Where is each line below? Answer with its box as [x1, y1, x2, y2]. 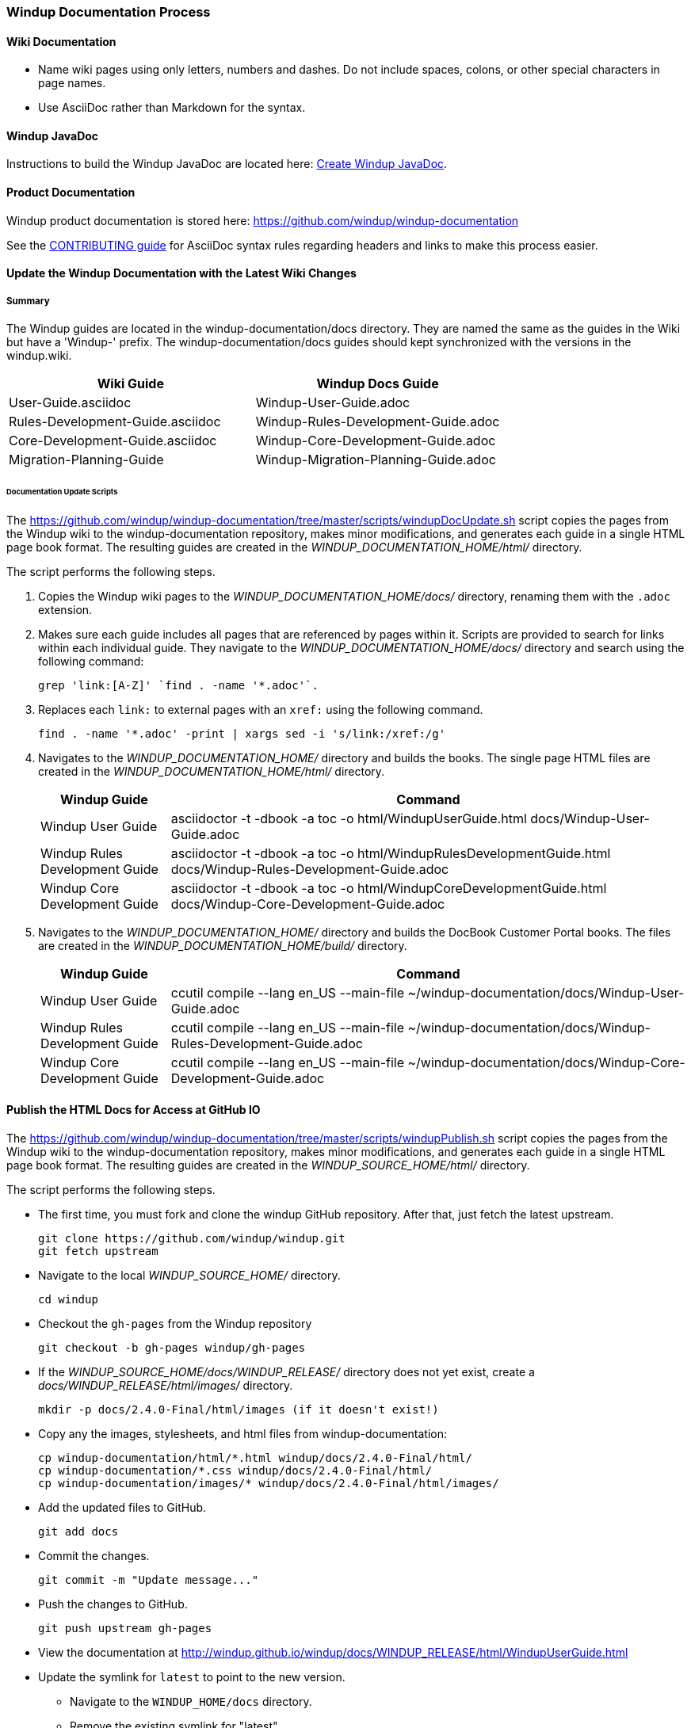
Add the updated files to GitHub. [38, 1500, 207, 1514]
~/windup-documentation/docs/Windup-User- [407, 984, 685, 1001]
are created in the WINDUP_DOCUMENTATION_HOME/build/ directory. [38, 938, 407, 952]
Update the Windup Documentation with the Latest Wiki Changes [6, 266, 357, 280]
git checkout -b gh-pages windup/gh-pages [38, 1341, 306, 1354]
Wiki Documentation [6, 34, 116, 48]
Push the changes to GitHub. [38, 1596, 188, 1611]
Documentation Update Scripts [6, 486, 118, 496]
